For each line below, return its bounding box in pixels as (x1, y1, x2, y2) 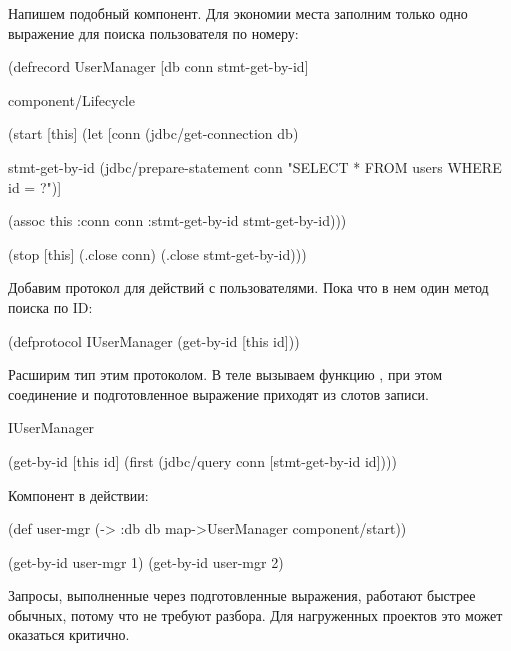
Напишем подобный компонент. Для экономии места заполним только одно (8, 3, 468, 23)
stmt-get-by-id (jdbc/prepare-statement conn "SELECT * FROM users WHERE (8, 156, 502, 177)
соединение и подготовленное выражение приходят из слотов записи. (8, 383, 429, 404)
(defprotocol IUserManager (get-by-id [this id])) (8, 330, 300, 351)
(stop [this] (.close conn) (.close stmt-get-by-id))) (8, 243, 307, 264)
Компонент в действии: (8, 484, 149, 505)
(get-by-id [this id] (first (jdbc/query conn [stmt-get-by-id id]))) (8, 450, 397, 471)
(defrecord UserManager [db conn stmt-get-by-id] (8, 56, 309, 77)
